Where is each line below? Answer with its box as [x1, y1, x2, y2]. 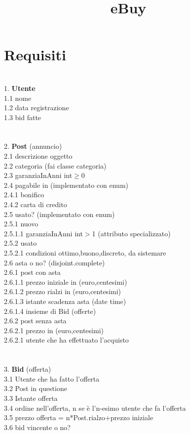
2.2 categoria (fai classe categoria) [4, 160, 107, 171]
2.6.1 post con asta [4, 267, 61, 277]
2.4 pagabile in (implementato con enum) [4, 179, 128, 190]
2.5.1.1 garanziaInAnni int [4, 228, 83, 238]
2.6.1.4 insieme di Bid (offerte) [4, 305, 96, 316]
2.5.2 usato [4, 238, 37, 248]
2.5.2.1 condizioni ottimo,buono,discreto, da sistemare [4, 248, 166, 258]
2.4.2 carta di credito [4, 199, 67, 210]
